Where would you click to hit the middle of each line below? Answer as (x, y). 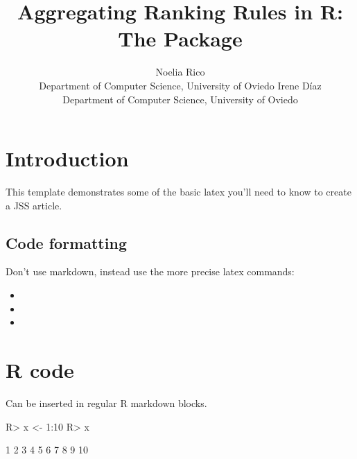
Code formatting (66, 242)
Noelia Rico (180, 72)
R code (40, 369)
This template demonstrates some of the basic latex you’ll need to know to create (178, 192)
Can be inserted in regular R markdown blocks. (106, 402)
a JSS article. (34, 205)
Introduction (67, 158)
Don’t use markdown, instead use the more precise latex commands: (150, 271)
